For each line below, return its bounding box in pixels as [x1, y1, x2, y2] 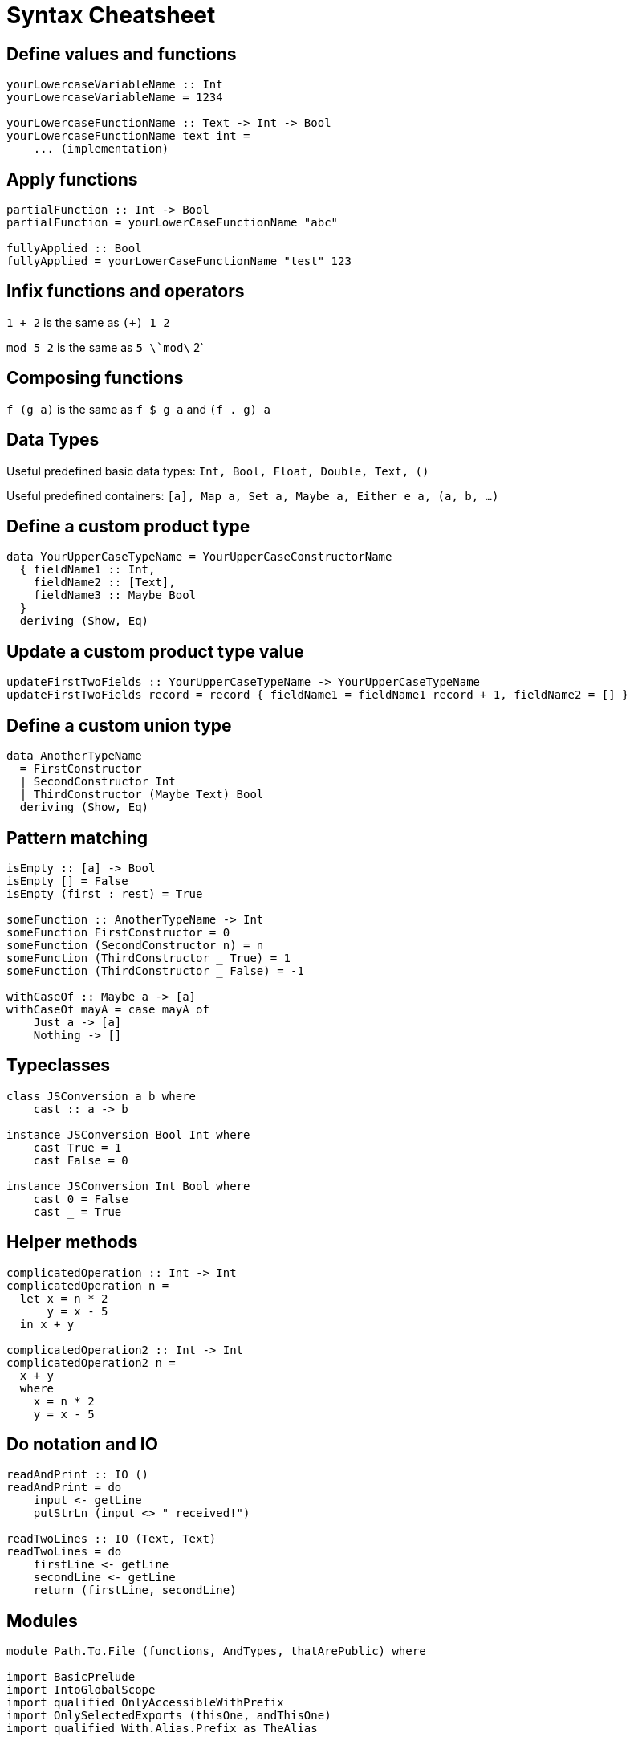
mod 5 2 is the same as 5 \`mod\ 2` [6, 340, 204, 354]
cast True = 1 [33, 1140, 122, 1154]
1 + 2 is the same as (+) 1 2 [6, 315, 170, 329]
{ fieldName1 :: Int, [19, 563, 156, 577]
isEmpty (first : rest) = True [6, 887, 203, 900]
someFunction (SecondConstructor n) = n [6, 938, 264, 952]
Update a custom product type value [6, 641, 304, 662]
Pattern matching [6, 827, 148, 848]
